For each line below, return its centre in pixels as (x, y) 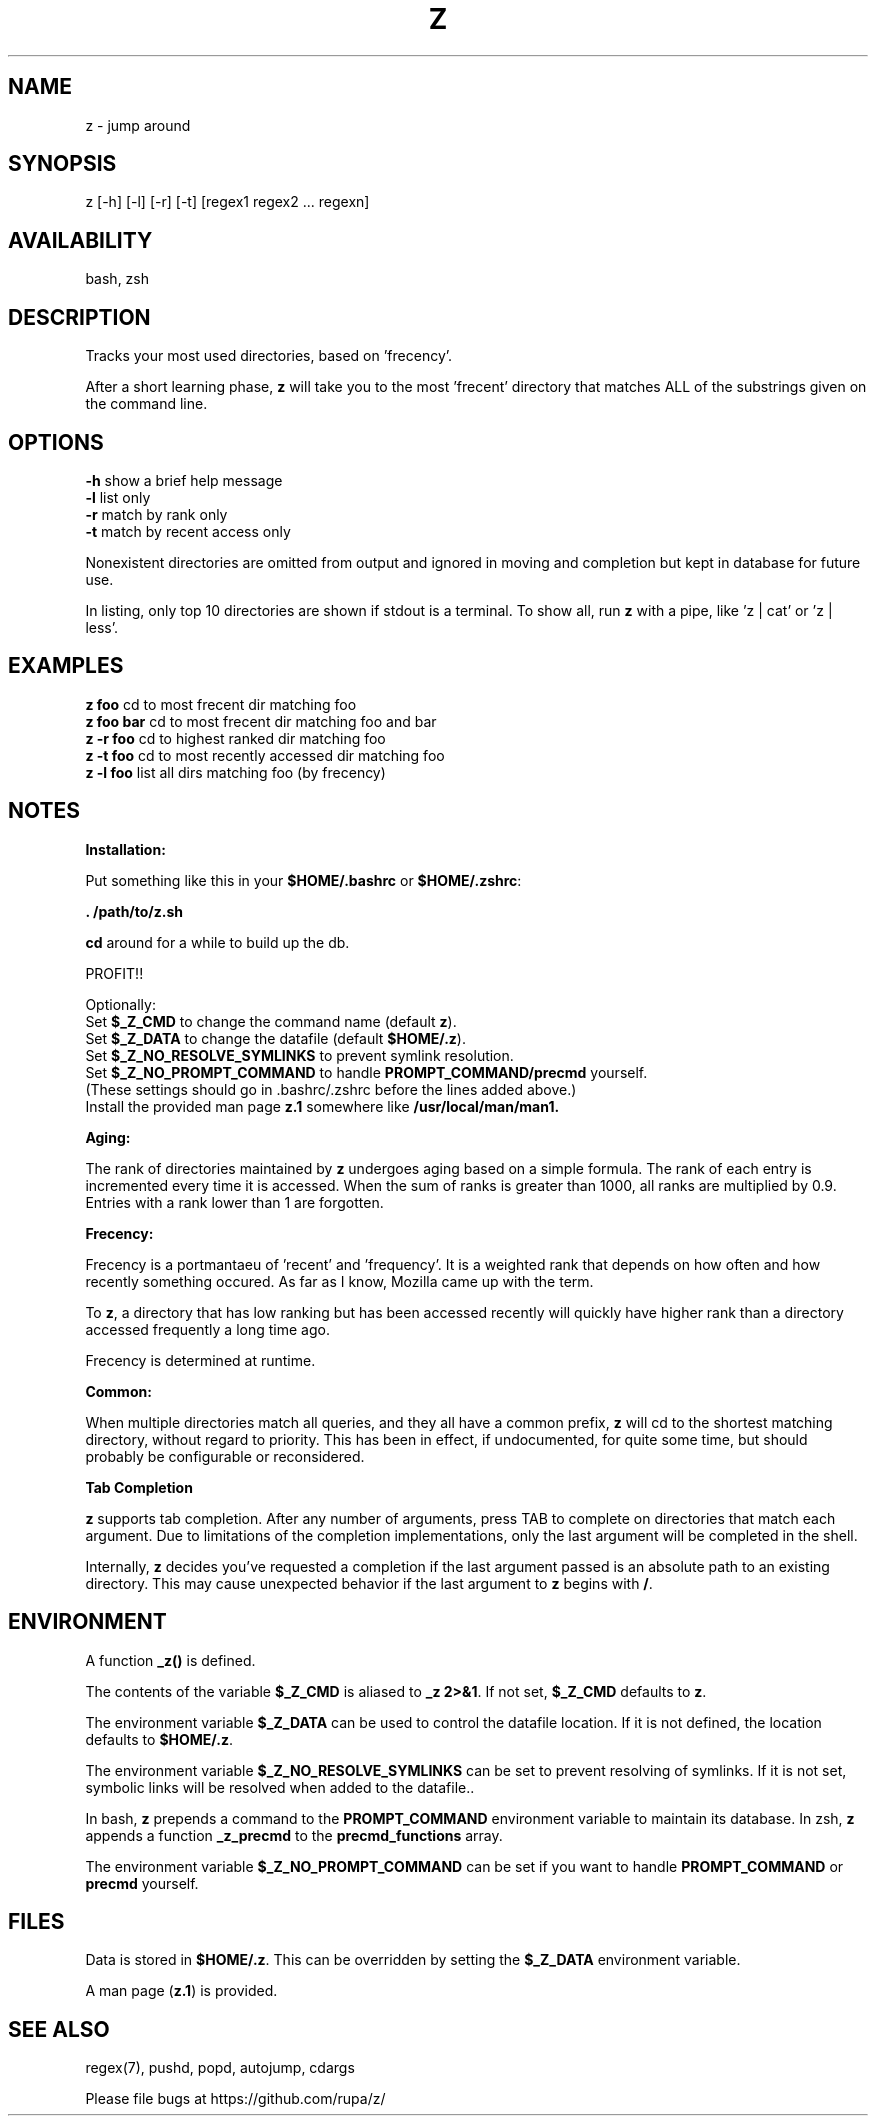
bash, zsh (117, 279)
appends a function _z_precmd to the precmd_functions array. (294, 1835)
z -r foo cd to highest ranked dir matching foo (235, 738)
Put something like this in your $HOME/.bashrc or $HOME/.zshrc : (303, 880)
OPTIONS (56, 442)
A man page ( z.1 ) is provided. (181, 1991)
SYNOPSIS (62, 164)
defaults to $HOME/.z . (159, 1739)
